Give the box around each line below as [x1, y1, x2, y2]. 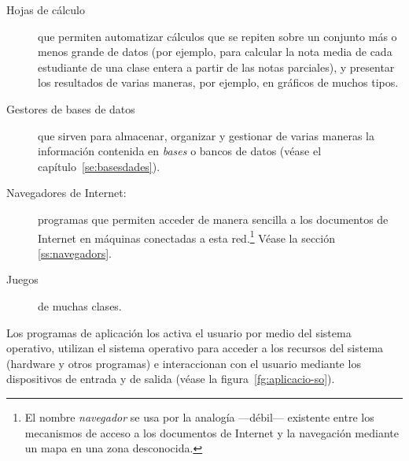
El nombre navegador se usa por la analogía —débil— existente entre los [24, 408, 374, 425]
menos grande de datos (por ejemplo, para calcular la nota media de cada [38, 43, 392, 60]
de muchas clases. [38, 297, 122, 314]
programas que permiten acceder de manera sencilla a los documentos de [38, 210, 389, 227]
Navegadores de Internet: [6, 184, 127, 201]
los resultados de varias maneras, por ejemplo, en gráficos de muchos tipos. [38, 74, 399, 91]
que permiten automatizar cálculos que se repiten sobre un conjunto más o [38, 28, 397, 44]
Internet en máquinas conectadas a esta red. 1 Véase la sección [38, 227, 336, 246]
